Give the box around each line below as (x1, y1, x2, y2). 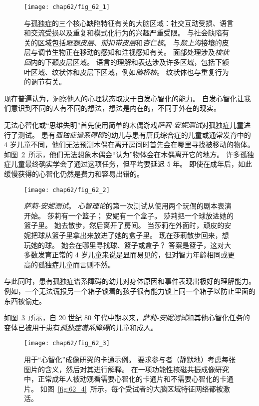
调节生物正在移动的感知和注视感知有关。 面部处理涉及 (37, 47, 215, 57)
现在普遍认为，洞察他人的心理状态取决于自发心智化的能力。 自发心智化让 (4, 93, 244, 103)
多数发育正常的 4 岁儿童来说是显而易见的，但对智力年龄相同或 (24, 249, 228, 260)
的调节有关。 (24, 76, 66, 87)
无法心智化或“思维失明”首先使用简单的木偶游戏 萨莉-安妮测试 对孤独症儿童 (4, 120, 244, 130)
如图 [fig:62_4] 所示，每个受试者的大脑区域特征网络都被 (40, 383, 223, 394)
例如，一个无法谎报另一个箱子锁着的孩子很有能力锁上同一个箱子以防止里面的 (4, 285, 256, 296)
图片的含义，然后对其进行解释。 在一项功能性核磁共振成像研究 (24, 364, 229, 374)
